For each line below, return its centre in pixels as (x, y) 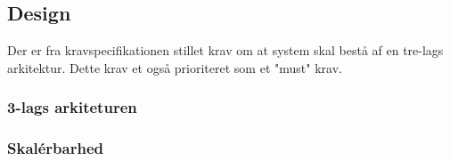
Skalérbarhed (56, 148)
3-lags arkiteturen (72, 107)
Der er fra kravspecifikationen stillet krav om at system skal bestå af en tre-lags (225, 50)
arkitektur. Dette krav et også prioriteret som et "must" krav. (175, 67)
